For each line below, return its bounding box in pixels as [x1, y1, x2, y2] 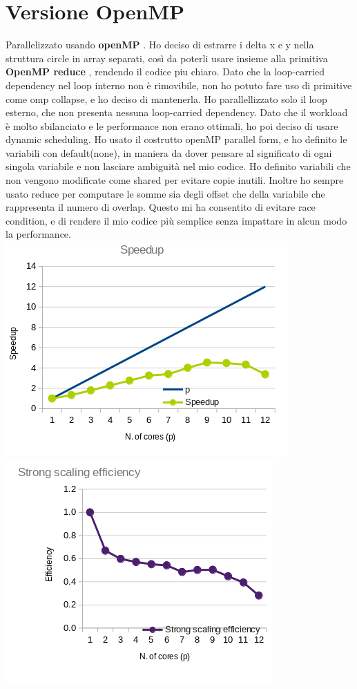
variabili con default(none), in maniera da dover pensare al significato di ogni [6, 145, 332, 160]
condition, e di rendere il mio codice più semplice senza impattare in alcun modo [6, 213, 347, 227]
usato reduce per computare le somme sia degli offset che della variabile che [6, 186, 325, 200]
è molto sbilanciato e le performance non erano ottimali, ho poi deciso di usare [6, 118, 338, 133]
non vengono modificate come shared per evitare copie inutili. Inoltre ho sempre [6, 173, 344, 187]
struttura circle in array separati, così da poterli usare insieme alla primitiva [6, 50, 328, 65]
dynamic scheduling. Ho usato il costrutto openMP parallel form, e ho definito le [6, 132, 347, 147]
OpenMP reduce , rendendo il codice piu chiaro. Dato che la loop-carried [6, 64, 325, 79]
